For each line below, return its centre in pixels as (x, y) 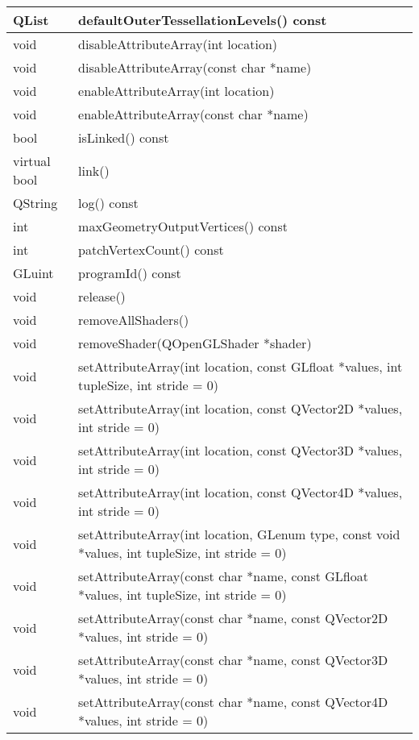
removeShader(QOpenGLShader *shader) (195, 343)
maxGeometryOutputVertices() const (183, 226)
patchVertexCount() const (151, 249)
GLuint (33, 273)
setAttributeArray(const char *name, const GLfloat (223, 576)
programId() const (130, 273)
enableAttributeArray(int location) (176, 91)
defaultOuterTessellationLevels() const (203, 20)
